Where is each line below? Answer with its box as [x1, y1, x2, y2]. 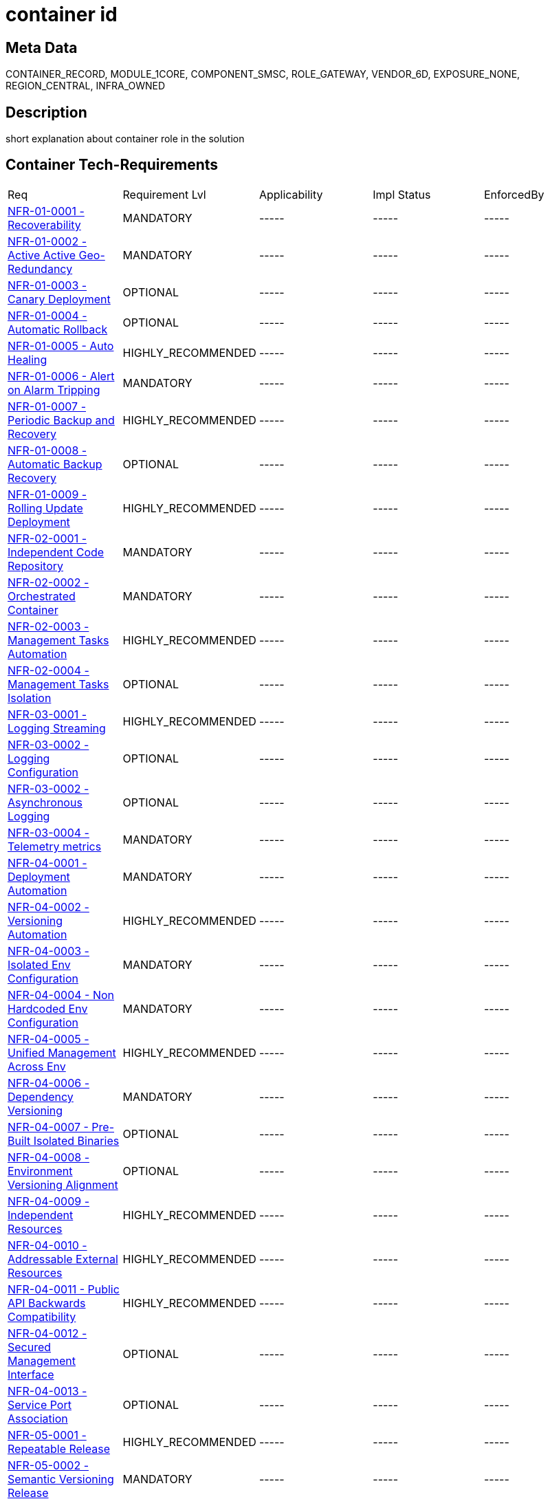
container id [5, 3, 118, 26]
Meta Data [5, 39, 78, 56]
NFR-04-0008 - [8, 1150, 89, 1164]
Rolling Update [8, 501, 83, 515]
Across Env [8, 1059, 66, 1073]
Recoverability [8, 217, 81, 232]
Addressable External [8, 1251, 118, 1266]
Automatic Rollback [8, 322, 108, 336]
